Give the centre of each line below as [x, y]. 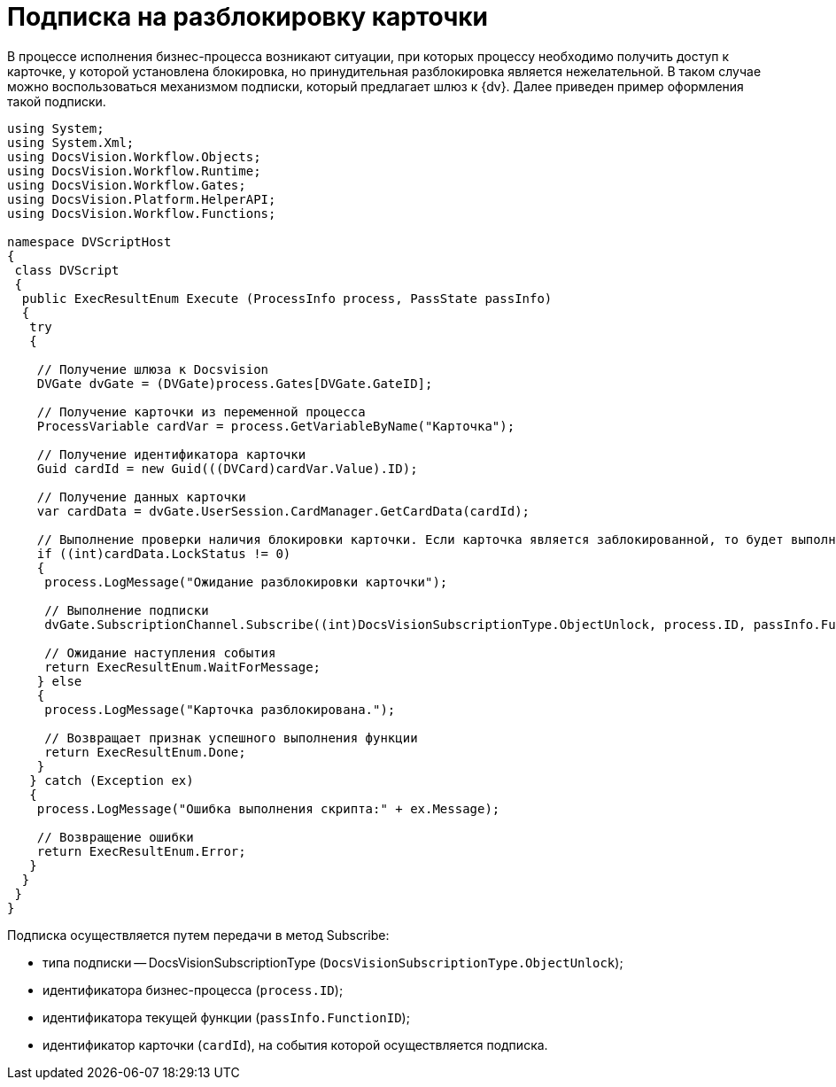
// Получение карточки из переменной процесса [201, 412]
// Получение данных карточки [141, 497]
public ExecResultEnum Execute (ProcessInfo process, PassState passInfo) [287, 298]
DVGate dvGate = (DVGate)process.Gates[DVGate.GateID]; [235, 383]
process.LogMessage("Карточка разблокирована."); [220, 709]
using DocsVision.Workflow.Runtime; [134, 171]
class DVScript [67, 270]
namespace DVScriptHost [89, 241]
